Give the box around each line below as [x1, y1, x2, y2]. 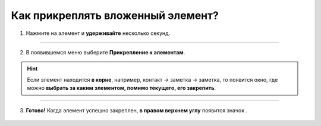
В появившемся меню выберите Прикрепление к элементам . [26, 49, 185, 56]
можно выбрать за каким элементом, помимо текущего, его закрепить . [27, 85, 216, 92]
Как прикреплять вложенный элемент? [11, 9, 219, 22]
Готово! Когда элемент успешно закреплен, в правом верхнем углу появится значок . [26, 106, 248, 114]
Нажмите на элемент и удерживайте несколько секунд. [26, 30, 171, 37]
